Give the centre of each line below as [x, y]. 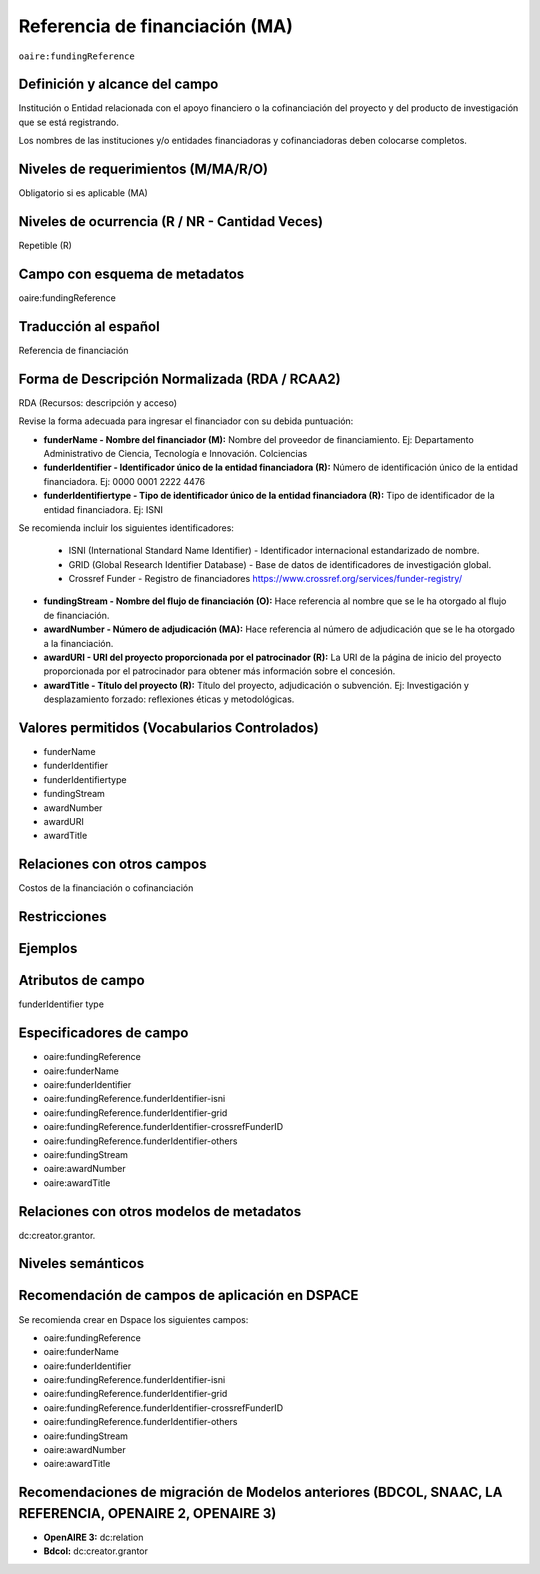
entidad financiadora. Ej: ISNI [103, 509]
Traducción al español [89, 326]
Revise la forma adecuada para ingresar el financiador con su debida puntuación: [186, 421]
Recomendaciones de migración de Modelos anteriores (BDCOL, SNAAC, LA [260, 1492]
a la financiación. [78, 643]
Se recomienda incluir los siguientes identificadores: [126, 527]
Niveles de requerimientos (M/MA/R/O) [143, 169]
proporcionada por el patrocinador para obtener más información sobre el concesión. [219, 671]
